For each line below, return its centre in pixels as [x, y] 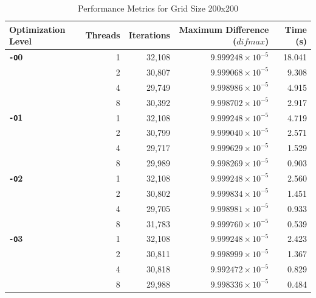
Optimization [37, 29]
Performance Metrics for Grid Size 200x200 [158, 8]
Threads [103, 35]
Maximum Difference [224, 29]
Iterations [149, 35]
